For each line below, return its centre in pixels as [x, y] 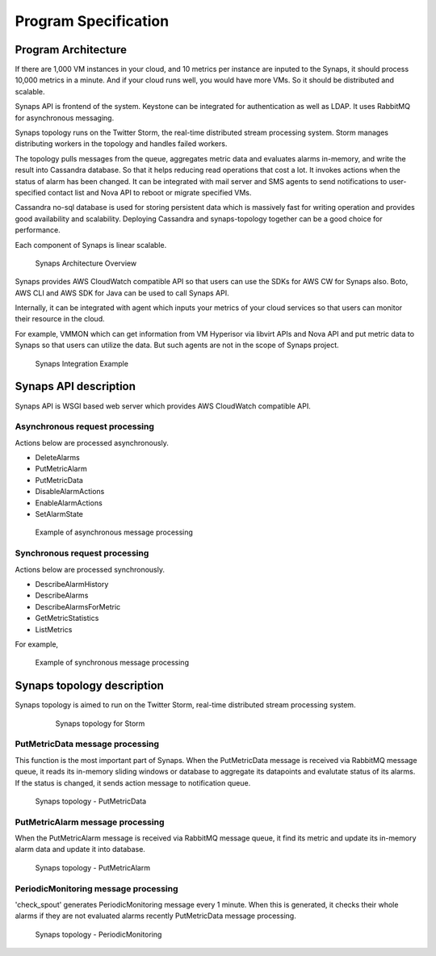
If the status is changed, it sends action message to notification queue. [133, 782]
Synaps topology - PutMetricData [91, 801]
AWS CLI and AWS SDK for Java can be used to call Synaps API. [122, 293]
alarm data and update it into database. [80, 849]
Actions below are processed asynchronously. [92, 442]
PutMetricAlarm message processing [90, 822]
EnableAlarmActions [69, 503]
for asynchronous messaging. [65, 118]
